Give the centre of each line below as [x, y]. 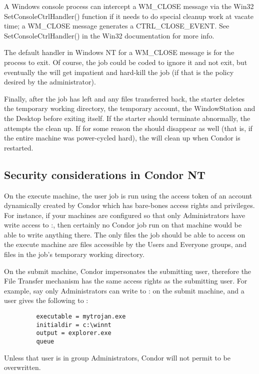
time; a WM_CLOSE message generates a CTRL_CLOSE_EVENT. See [117, 26]
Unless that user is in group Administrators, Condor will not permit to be [117, 357]
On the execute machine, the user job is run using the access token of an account [128, 195]
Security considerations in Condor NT [105, 174]
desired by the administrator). [50, 82]
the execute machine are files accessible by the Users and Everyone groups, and [125, 244]
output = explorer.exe [74, 333]
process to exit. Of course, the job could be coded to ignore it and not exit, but [126, 62]
